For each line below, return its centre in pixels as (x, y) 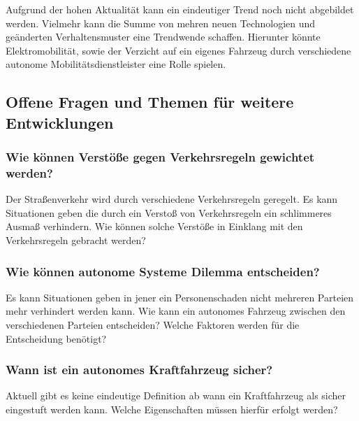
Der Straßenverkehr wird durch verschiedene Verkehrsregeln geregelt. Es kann (172, 199)
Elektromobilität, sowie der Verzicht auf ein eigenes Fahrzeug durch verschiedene (178, 50)
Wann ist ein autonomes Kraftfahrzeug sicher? (139, 370)
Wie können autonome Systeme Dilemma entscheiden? (163, 271)
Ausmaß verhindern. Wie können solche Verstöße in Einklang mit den (154, 226)
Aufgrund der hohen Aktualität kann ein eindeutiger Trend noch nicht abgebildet (180, 9)
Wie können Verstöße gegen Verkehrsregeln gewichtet (160, 157)
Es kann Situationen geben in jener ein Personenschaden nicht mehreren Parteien (180, 297)
